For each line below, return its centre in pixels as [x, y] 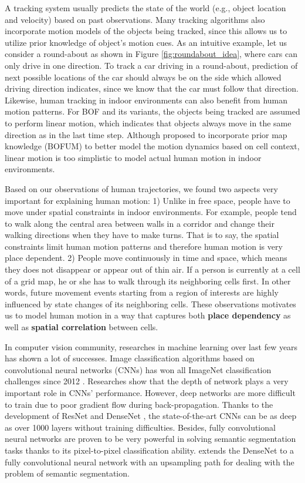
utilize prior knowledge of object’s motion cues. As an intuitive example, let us [146, 42]
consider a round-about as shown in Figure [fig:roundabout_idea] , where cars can [151, 54]
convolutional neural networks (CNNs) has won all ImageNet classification [138, 369]
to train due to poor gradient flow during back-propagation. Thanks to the [139, 404]
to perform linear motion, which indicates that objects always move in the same [148, 123]
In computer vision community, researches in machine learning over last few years [151, 346]
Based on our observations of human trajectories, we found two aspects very [141, 188]
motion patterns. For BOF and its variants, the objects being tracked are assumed [152, 111]
